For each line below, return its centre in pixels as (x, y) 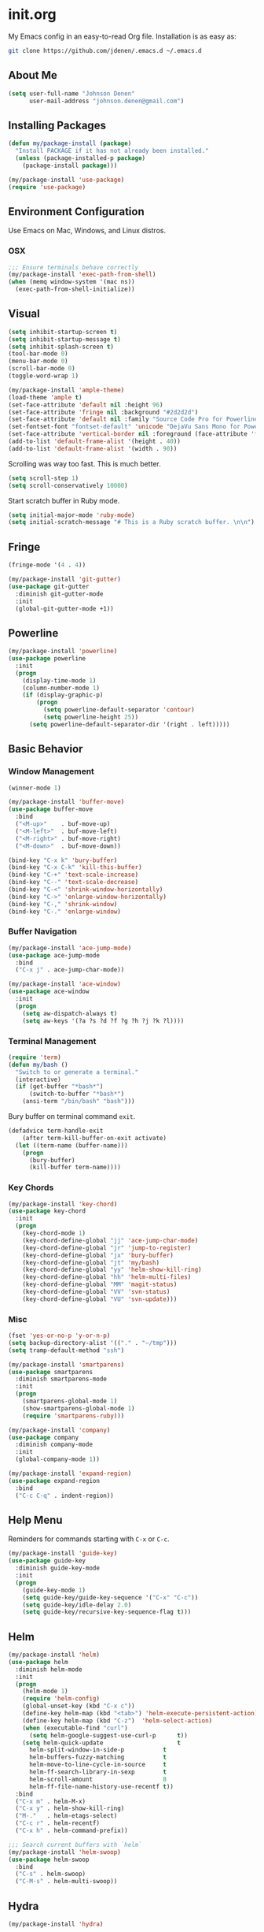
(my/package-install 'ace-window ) (65, 984)
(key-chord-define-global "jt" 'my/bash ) (91, 1262)
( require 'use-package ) (47, 187)
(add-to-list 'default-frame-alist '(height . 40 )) (94, 442)
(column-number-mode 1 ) (61, 688)
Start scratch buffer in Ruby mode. (64, 500)
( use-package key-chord (47, 1211)
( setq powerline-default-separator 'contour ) (119, 710)
